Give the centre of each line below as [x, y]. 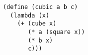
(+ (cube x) [37, 24]
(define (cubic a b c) [41, 7]
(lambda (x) [30, 15]
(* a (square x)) [56, 32]
